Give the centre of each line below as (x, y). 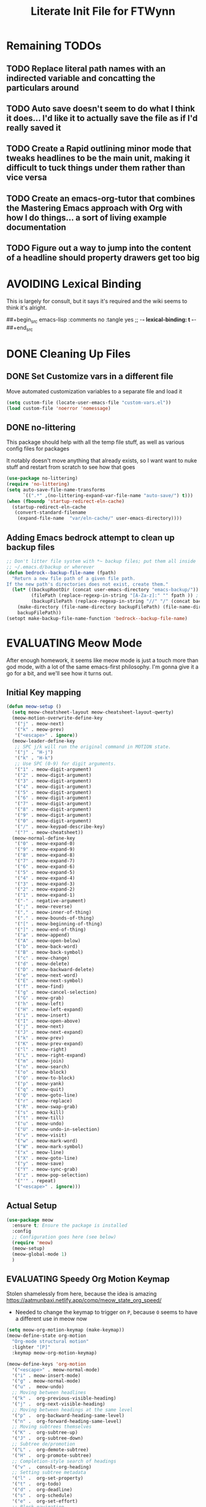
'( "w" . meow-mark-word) (46, 1141)
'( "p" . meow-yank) (39, 1084)
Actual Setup (32, 1206)
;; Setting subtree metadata (49, 1473)
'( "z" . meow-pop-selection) (51, 1175)
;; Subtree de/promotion (44, 1444)
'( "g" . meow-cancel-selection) (56, 993)
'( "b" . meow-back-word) (46, 947)
